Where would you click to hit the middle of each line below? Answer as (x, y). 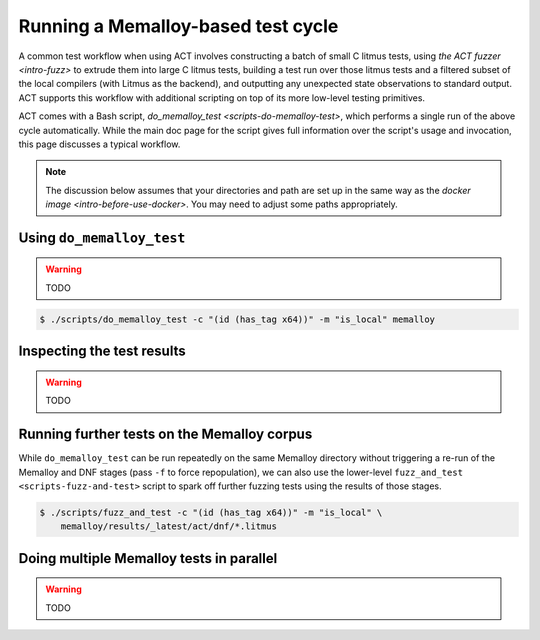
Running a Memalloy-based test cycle (178, 26)
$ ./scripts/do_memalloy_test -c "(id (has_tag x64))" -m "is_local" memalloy (237, 319)
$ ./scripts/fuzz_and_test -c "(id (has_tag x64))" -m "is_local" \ (211, 512)
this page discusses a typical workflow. (99, 144)
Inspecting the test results (102, 351)
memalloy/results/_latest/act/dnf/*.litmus (168, 526)
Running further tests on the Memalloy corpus (165, 434)
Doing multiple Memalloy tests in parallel (148, 558)
